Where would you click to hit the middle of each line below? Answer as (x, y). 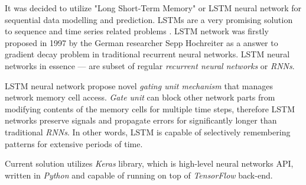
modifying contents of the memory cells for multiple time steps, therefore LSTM (150, 108)
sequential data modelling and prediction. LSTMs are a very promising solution (149, 19)
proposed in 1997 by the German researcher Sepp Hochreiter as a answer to (141, 42)
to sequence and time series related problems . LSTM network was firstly (137, 31)
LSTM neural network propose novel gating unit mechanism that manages (139, 85)
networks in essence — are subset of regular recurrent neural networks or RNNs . (150, 65)
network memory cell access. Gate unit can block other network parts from (140, 97)
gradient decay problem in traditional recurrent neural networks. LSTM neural (147, 54)
